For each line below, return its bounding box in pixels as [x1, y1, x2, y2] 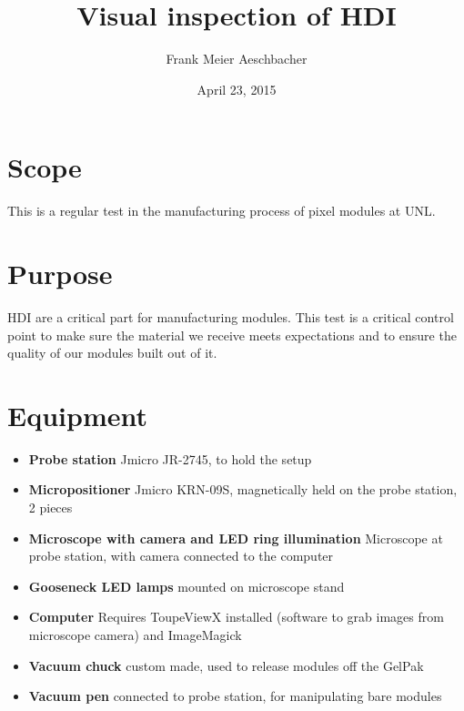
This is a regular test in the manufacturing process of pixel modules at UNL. [7, 201, 436, 220]
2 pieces [28, 498, 73, 517]
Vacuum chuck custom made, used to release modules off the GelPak [28, 655, 424, 675]
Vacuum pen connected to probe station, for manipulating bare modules [28, 686, 442, 706]
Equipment [7, 396, 147, 433]
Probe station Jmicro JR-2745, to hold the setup [28, 449, 312, 468]
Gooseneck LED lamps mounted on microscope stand [28, 576, 345, 595]
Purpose [7, 255, 113, 292]
